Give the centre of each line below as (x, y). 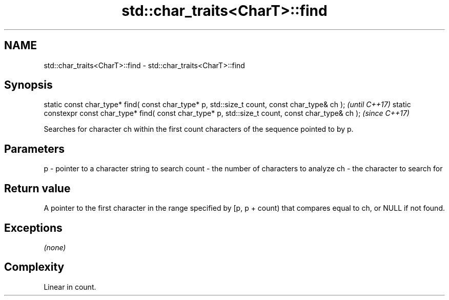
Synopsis (28, 85)
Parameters (34, 149)
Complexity (34, 267)
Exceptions (33, 228)
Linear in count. (70, 287)
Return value (37, 188)
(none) (55, 247)
